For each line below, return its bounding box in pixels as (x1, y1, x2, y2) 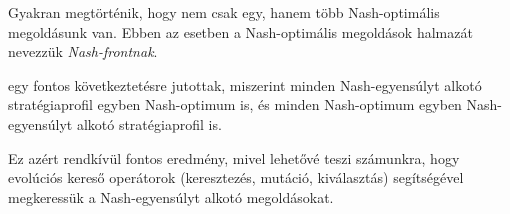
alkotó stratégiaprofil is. (76, 113, 222, 134)
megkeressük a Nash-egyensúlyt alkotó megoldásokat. (8, 186, 334, 207)
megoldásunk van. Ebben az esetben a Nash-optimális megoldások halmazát (8, 21, 473, 42)
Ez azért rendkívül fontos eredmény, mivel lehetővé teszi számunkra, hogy (8, 147, 460, 168)
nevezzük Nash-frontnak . (8, 41, 158, 62)
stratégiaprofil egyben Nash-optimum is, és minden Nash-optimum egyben (8, 94, 462, 115)
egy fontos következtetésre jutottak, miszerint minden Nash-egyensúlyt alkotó (8, 74, 482, 95)
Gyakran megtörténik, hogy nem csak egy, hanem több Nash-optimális (8, 2, 440, 22)
